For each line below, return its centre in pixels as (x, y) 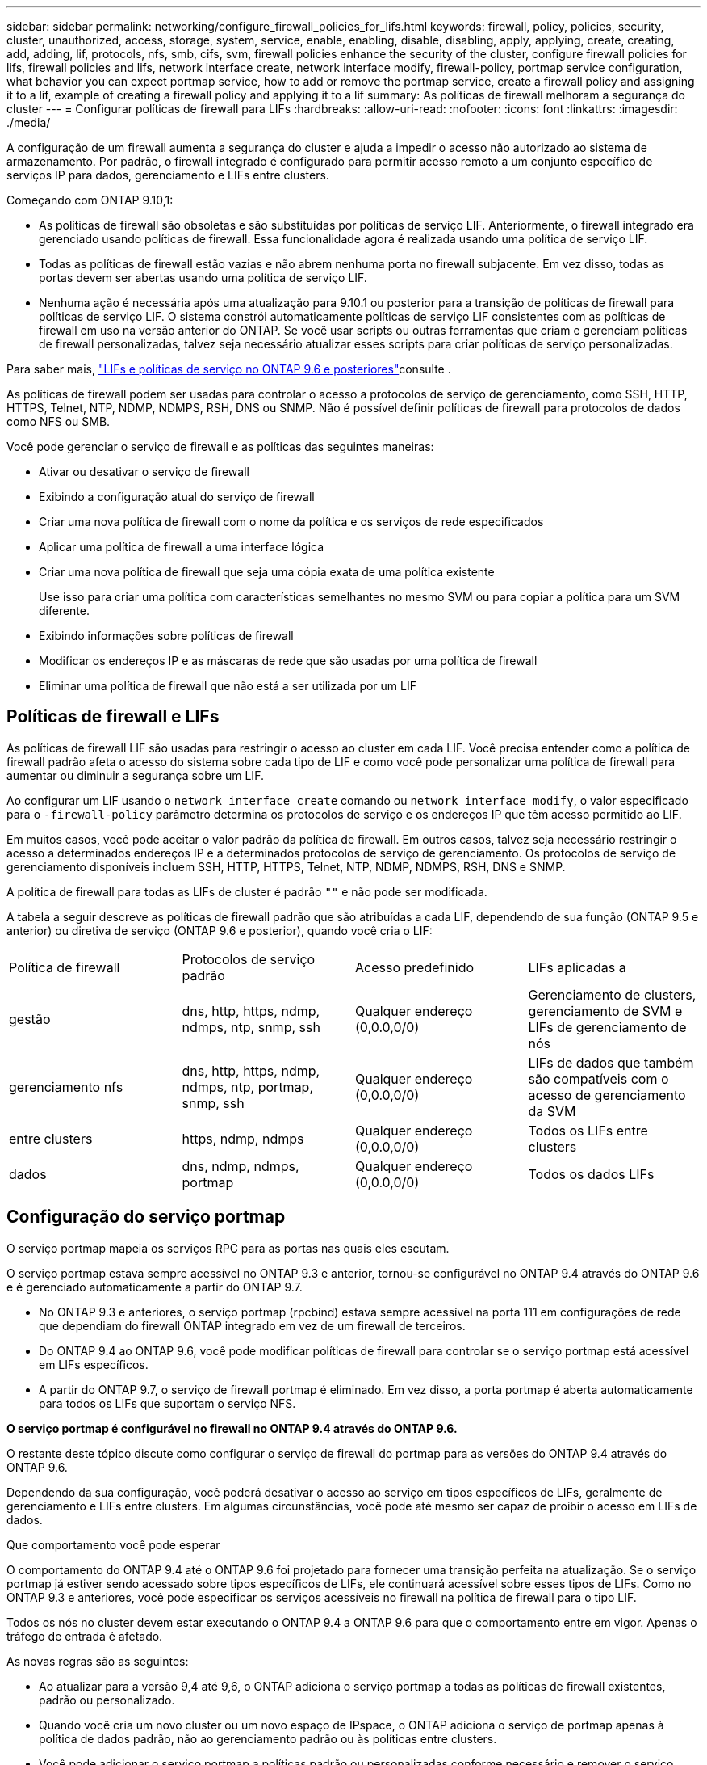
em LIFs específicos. (94, 1364)
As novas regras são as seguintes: (98, 1661)
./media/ (29, 122)
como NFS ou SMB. (59, 421)
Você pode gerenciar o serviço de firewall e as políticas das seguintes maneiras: (220, 447)
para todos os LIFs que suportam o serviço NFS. (167, 1403)
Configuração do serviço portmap (146, 1217)
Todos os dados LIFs (591, 1174)
